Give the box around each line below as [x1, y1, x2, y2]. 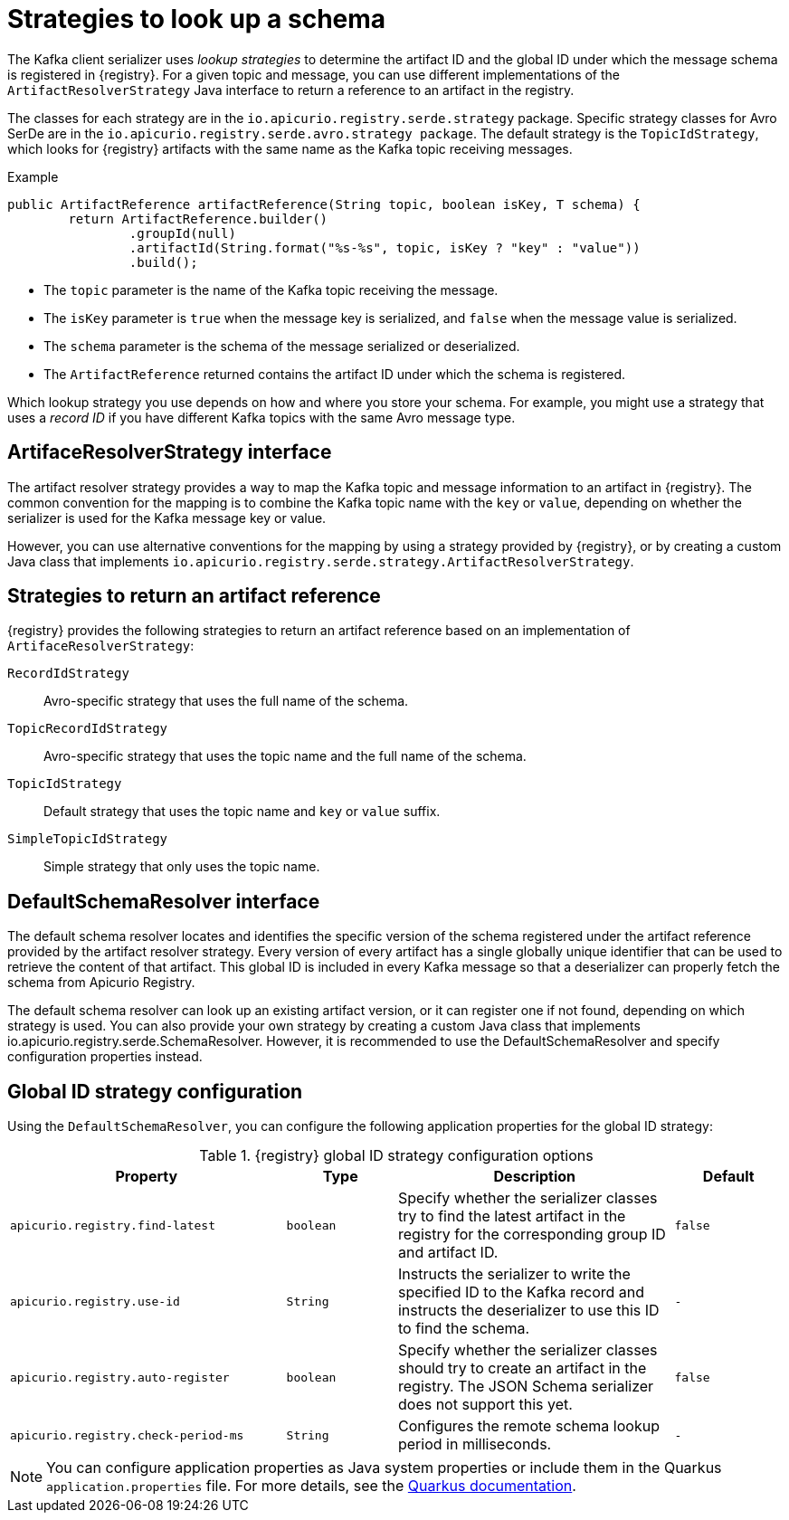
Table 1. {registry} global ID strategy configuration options [199, 1146, 594, 1165]
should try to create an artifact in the [397, 1359, 647, 1378]
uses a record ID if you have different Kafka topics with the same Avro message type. [7, 409, 516, 425]
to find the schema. [397, 1319, 530, 1338]
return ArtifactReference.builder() [68, 211, 328, 226]
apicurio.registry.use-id [10, 1294, 180, 1308]
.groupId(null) [128, 225, 236, 241]
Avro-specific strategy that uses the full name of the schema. [43, 693, 409, 709]
